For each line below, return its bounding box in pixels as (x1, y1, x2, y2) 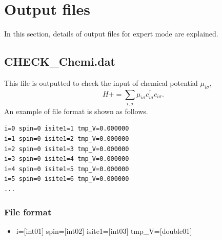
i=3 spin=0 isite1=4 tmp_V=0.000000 (4, 155, 129, 163)
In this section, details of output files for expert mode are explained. (4, 28, 218, 39)
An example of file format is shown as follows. (4, 105, 148, 116)
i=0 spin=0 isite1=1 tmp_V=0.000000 (4, 125, 129, 133)
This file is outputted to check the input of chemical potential (4, 77, 198, 88)
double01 (162, 225, 190, 236)
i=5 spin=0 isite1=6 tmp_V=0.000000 (4, 175, 129, 183)
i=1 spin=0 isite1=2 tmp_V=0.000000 (4, 135, 129, 143)
